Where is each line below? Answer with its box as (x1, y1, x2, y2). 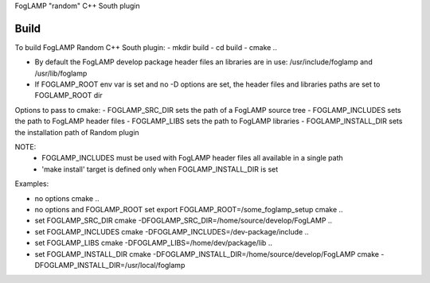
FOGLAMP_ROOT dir (34, 91, 103, 100)
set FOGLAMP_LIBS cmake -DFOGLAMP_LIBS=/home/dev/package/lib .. (34, 238, 272, 248)
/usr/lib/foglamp (34, 68, 88, 78)
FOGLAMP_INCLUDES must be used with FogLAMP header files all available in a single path (41, 153, 344, 163)
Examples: (14, 179, 49, 188)
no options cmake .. (34, 193, 100, 203)
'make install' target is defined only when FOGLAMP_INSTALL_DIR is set (41, 164, 279, 174)
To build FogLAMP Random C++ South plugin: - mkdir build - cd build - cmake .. (14, 42, 278, 52)
